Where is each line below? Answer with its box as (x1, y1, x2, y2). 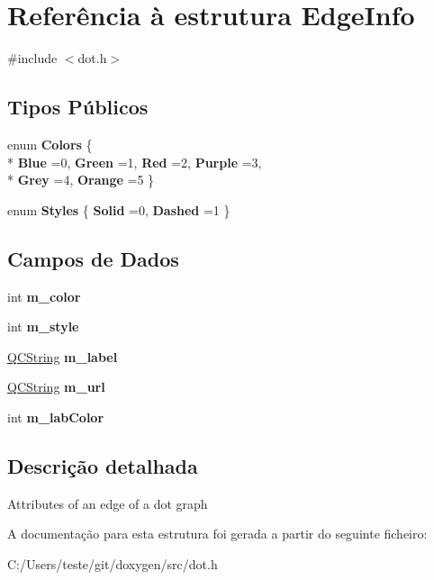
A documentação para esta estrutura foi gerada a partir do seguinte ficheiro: (7, 524, 428, 543)
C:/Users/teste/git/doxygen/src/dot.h (7, 554, 218, 573)
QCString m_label (7, 347, 118, 366)
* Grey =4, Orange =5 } (7, 170, 155, 189)
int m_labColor (7, 407, 104, 426)
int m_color (7, 286, 81, 305)
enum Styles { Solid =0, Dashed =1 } (7, 200, 231, 219)
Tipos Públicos (7, 93, 149, 121)
